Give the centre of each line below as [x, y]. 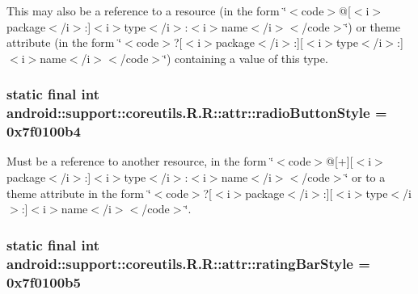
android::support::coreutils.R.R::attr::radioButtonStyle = [197, 113]
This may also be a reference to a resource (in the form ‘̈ [147, 10]
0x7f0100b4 [44, 131]
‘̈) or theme [372, 26]
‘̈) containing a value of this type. [246, 58]
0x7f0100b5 [44, 281]
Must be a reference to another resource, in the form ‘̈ [140, 161]
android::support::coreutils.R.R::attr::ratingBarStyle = [188, 263]
